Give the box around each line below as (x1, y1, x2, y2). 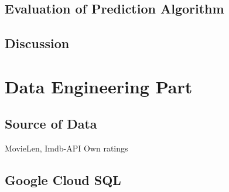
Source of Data (5, 114, 97, 133)
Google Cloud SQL (5, 171, 121, 189)
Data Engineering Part (5, 74, 193, 98)
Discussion (5, 34, 70, 52)
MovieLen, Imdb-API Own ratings (5, 142, 128, 154)
